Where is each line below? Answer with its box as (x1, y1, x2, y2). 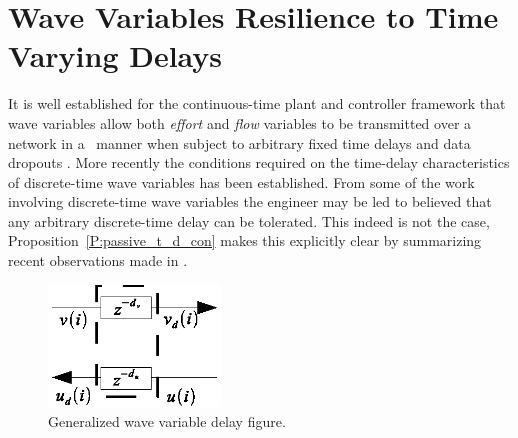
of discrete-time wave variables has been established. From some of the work (8, 171, 475, 192)
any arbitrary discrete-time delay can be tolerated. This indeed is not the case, (8, 210, 490, 231)
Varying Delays (8, 35, 223, 76)
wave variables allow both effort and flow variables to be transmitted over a (8, 112, 472, 133)
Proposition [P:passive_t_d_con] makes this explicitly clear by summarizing (8, 230, 482, 251)
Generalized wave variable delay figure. (48, 410, 286, 431)
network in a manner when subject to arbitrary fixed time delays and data (8, 132, 471, 153)
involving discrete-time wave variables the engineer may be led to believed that (8, 191, 492, 212)
